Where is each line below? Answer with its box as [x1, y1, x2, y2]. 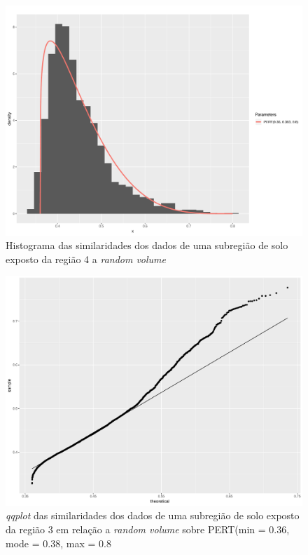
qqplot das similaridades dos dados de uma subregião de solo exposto [6, 508, 300, 523]
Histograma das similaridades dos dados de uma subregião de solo [6, 238, 288, 253]
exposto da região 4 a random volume [6, 251, 167, 266]
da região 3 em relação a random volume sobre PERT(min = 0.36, [6, 522, 290, 536]
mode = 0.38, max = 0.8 [6, 535, 111, 550]
